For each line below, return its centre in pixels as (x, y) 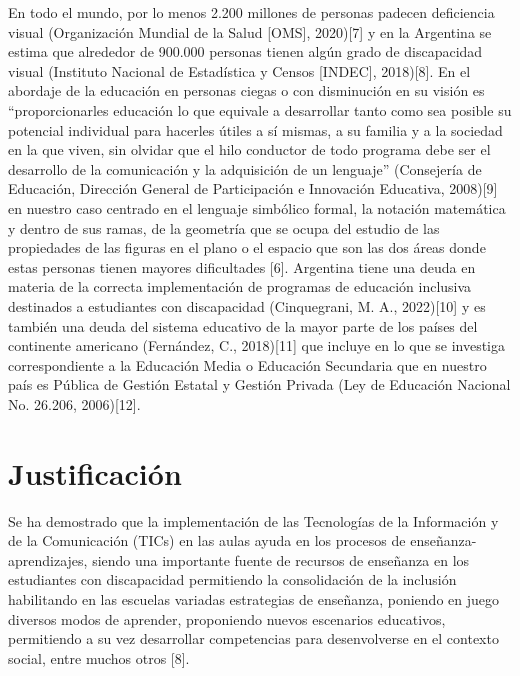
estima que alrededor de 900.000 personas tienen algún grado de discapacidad (245, 51)
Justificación (95, 472)
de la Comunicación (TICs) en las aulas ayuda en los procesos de (207, 540)
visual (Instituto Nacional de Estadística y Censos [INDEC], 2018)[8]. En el (239, 70)
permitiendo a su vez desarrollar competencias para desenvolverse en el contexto (253, 638)
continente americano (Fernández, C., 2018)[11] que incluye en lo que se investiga (257, 345)
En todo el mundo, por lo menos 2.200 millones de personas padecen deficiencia (251, 12)
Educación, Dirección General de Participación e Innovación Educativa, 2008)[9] (253, 188)
